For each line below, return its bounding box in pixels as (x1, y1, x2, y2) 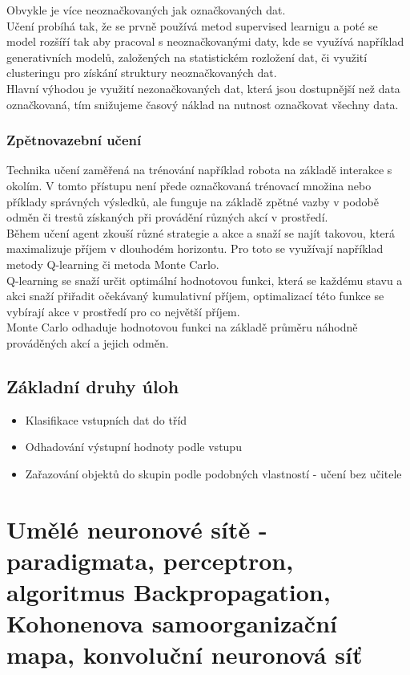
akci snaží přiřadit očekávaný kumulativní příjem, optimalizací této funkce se (6, 287, 384, 304)
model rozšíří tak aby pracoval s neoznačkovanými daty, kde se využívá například (6, 33, 404, 50)
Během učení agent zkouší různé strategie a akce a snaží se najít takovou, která (6, 224, 396, 241)
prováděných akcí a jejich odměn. (6, 334, 169, 351)
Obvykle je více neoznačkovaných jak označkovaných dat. (6, 2, 286, 18)
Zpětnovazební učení (6, 130, 142, 150)
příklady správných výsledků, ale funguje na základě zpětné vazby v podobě (6, 193, 380, 209)
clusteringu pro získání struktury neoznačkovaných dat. (6, 64, 277, 81)
